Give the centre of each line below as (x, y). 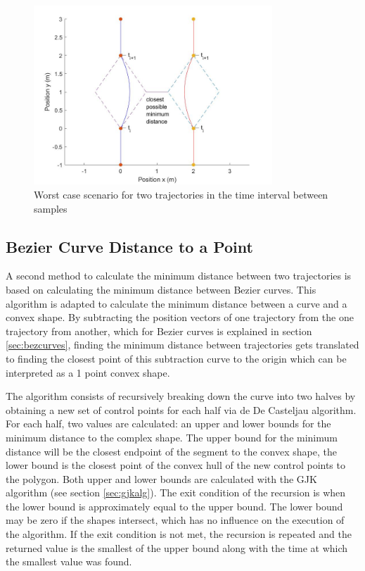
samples (51, 208)
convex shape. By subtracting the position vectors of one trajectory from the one (180, 317)
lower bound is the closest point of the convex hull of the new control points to (175, 465)
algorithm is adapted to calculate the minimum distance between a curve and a (177, 303)
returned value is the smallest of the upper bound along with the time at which (177, 547)
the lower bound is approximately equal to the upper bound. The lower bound (174, 506)
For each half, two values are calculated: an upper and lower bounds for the (168, 423)
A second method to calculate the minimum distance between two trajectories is (179, 276)
